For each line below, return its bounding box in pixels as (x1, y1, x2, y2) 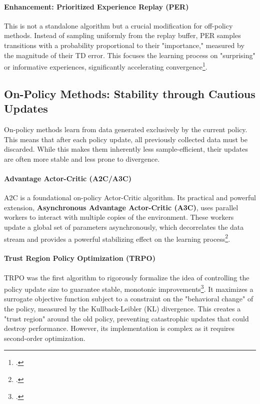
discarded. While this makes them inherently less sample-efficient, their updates (4, 144, 248, 154)
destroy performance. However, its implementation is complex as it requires (4, 323, 235, 333)
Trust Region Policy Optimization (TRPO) (4, 253, 155, 263)
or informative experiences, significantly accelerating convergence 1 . (4, 60, 207, 72)
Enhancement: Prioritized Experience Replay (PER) (4, 1, 189, 12)
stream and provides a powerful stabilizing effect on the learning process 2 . (4, 232, 230, 244)
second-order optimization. (4, 332, 85, 343)
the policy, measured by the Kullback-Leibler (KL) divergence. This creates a (4, 303, 241, 314)
